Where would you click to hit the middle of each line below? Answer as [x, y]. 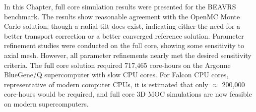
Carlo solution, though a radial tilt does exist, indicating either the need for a [122, 26]
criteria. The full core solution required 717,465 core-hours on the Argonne [117, 65]
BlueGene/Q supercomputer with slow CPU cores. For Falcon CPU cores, [116, 75]
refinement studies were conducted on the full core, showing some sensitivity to [124, 45]
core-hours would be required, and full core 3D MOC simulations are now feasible [128, 94]
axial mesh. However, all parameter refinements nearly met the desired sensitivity [128, 55]
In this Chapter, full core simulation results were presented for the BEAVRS [120, 6]
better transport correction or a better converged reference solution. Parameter [124, 35]
